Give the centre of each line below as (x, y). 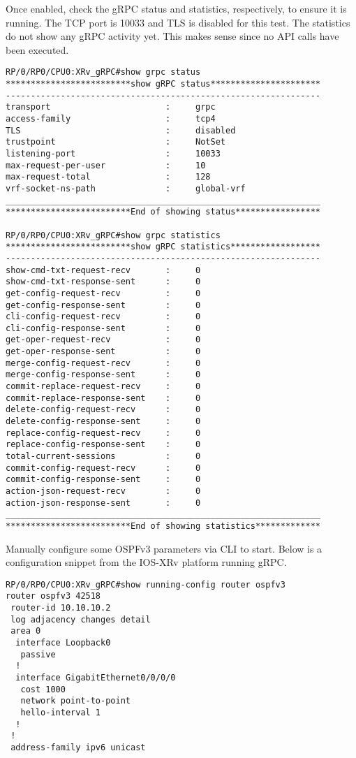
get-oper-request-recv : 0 (103, 340)
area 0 (26, 631)
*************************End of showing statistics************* (163, 526)
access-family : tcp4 (111, 119)
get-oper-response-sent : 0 (103, 352)
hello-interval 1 (61, 713)
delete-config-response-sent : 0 (103, 422)
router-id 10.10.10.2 (61, 608)
